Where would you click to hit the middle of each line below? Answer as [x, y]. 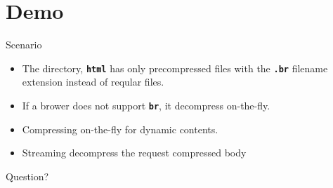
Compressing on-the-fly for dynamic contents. [120, 129]
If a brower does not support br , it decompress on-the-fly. [146, 105]
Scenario [24, 45]
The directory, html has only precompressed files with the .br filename [175, 68]
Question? [27, 176]
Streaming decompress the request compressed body [134, 153]
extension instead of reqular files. [93, 82]
